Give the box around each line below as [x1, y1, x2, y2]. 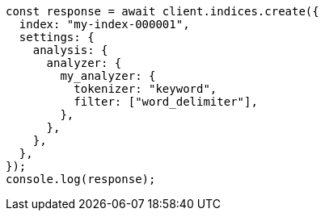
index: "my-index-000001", [19, 18, 190, 31]
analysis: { [32, 44, 108, 56]
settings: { [19, 31, 95, 44]
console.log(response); [6, 173, 156, 186]
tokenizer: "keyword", [74, 82, 217, 95]
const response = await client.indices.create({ [6, 5, 319, 18]
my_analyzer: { [60, 69, 156, 82]
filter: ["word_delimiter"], [74, 95, 258, 108]
